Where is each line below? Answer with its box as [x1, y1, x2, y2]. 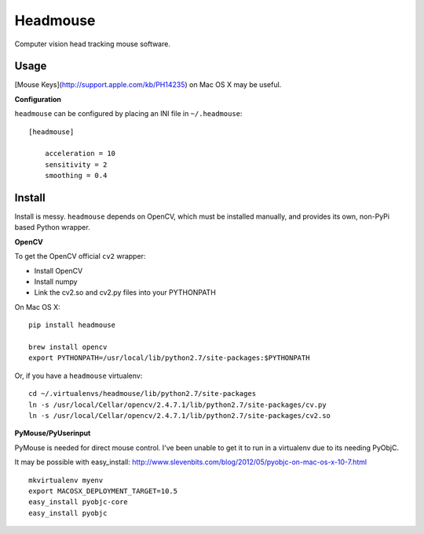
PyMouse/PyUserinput [14, 428, 91, 438]
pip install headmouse [28, 321, 116, 329]
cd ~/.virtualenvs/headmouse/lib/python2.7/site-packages [28, 389, 257, 398]
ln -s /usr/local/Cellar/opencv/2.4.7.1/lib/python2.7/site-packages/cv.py [28, 400, 327, 409]
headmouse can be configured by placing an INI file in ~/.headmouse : [14, 109, 243, 118]
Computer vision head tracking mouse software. [14, 39, 170, 49]
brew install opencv [28, 343, 108, 351]
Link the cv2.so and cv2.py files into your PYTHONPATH [34, 288, 216, 297]
